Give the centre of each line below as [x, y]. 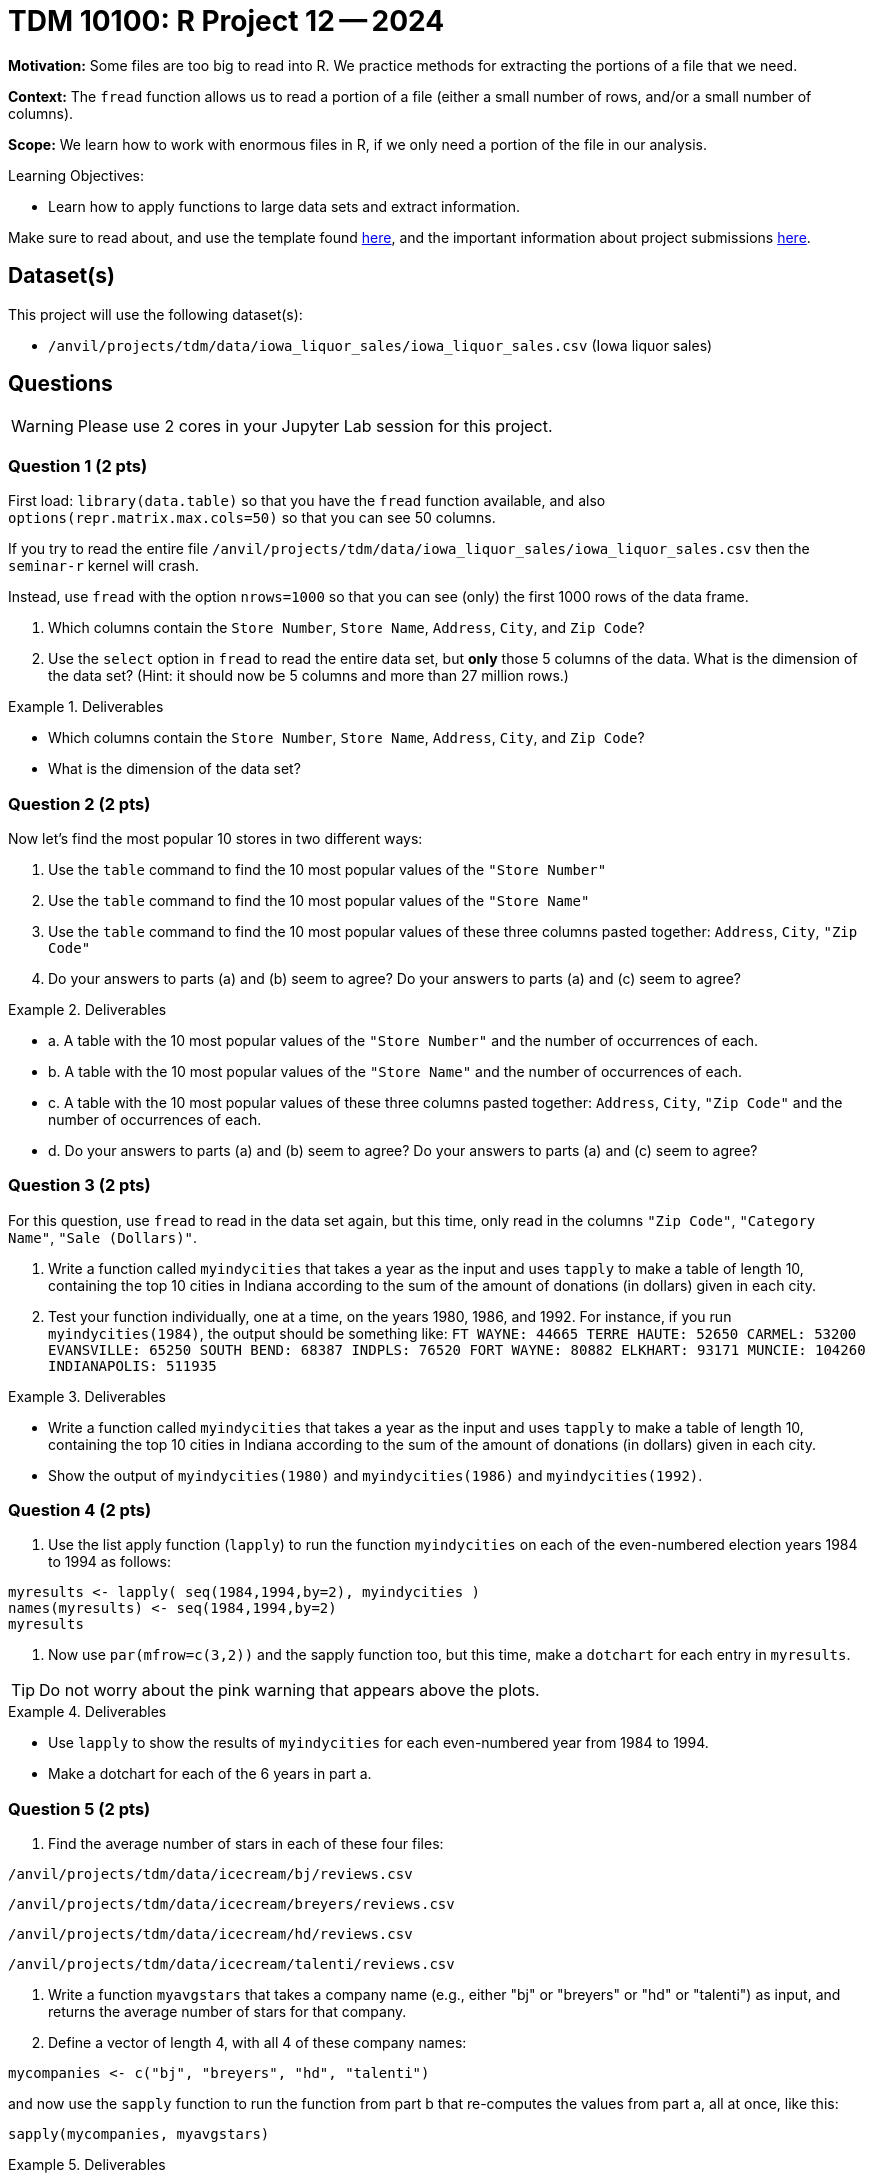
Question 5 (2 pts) [79, 1808]
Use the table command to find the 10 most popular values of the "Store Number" [327, 869]
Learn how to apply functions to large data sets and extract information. [284, 206]
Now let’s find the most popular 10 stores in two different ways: [215, 838]
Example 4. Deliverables [87, 1712]
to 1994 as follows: [109, 1562]
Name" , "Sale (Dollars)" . [103, 1237]
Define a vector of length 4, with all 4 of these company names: [257, 2043]
